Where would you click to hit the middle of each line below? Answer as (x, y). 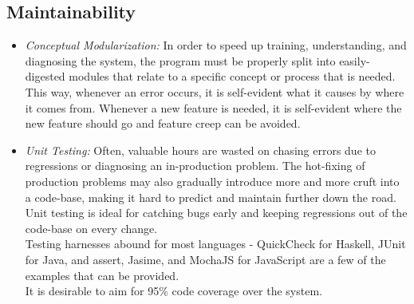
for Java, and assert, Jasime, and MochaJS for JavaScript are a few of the (205, 259)
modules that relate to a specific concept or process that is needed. (232, 76)
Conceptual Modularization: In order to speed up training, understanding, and (216, 45)
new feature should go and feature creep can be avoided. (163, 123)
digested (45, 76)
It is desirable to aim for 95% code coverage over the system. (173, 291)
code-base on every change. (91, 228)
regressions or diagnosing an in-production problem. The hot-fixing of (195, 166)
